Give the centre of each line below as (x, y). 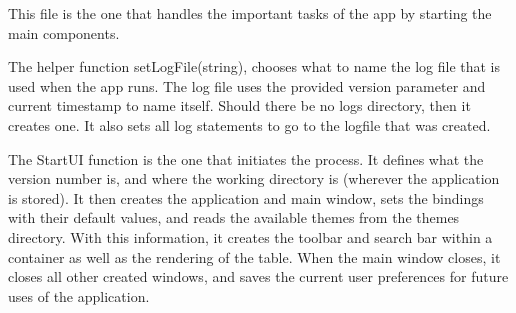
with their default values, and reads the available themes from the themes (234, 217)
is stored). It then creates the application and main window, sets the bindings (246, 197)
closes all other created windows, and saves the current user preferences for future (258, 276)
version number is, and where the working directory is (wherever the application (254, 178)
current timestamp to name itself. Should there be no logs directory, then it (239, 105)
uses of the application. (79, 295)
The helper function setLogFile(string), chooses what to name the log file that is (254, 66)
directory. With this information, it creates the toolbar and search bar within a (250, 236)
